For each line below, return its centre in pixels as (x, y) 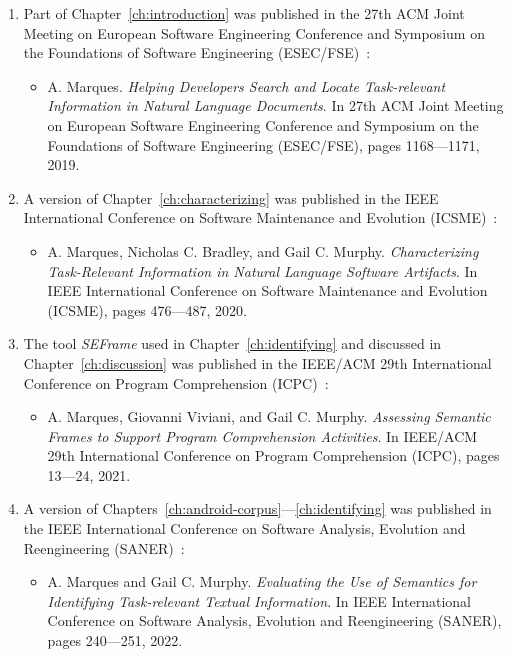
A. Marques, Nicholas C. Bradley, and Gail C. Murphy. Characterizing (263, 250)
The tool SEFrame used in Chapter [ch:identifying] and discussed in (232, 343)
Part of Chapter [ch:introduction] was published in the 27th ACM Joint (244, 13)
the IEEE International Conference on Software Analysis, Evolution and (244, 528)
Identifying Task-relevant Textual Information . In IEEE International (259, 600)
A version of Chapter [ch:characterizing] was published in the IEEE (231, 197)
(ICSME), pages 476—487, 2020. (147, 309)
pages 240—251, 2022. (115, 640)
